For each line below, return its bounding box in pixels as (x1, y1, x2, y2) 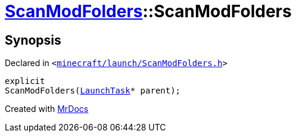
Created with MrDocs (5, 104, 89, 114)
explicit (5, 76, 45, 86)
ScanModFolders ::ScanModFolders (5, 1, 292, 21)
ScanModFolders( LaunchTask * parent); (5, 86, 181, 96)
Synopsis (5, 32, 61, 48)
